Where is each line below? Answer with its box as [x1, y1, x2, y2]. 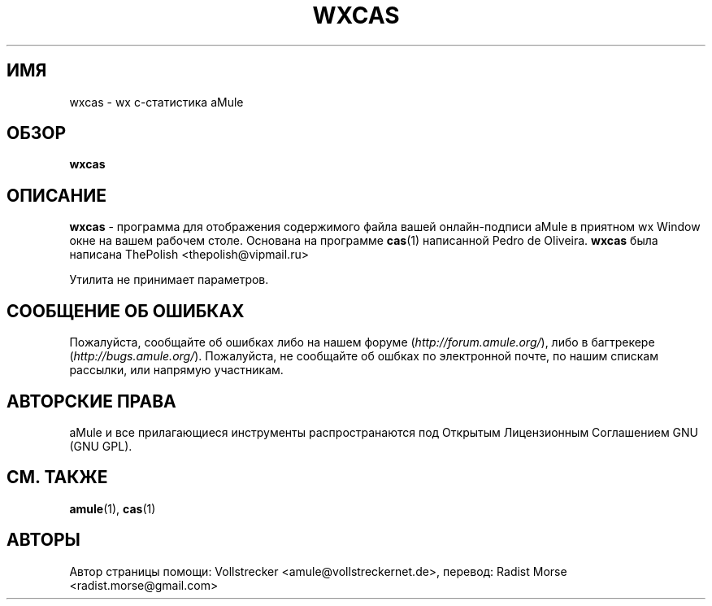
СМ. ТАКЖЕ [7, 467, 108, 488]
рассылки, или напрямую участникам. [69, 363, 284, 377]
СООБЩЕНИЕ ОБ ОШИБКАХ [7, 300, 245, 321]
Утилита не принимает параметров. [69, 272, 269, 287]
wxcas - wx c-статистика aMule [69, 94, 244, 109]
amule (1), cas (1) [69, 501, 156, 516]
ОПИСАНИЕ [7, 185, 106, 206]
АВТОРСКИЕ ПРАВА [7, 390, 176, 412]
